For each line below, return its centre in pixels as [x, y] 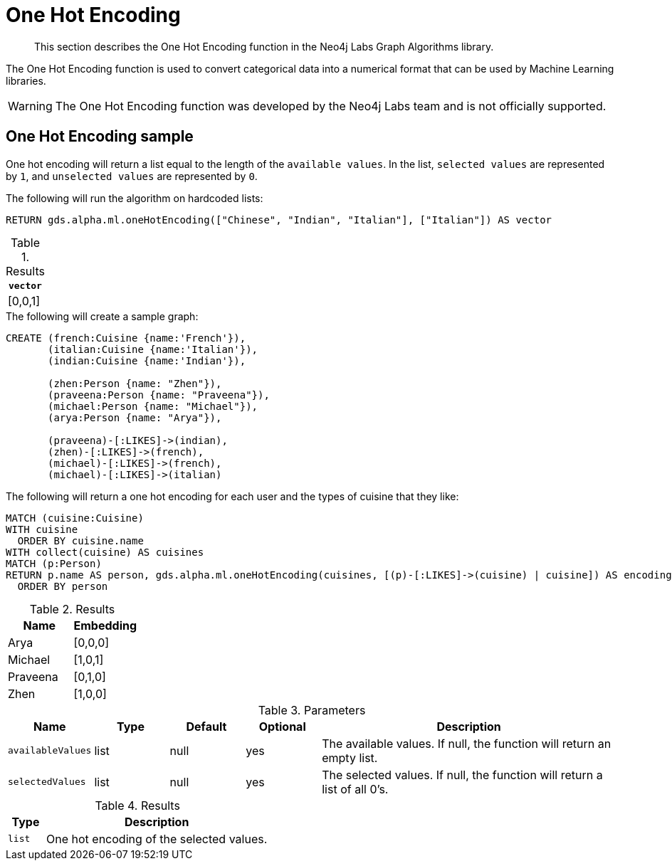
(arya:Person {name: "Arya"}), [135, 417]
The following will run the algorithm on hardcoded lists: [135, 198]
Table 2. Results [72, 609]
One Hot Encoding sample [100, 137]
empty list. [350, 757]
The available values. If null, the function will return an [467, 743]
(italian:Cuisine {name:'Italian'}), [153, 349]
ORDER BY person [63, 586]
